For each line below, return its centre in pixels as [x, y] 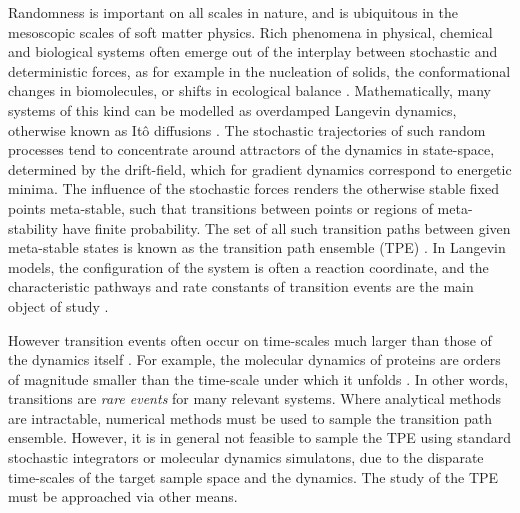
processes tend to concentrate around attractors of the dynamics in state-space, [251, 149]
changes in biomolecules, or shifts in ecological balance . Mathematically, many [249, 90]
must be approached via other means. [123, 496]
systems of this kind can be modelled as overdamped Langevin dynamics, [232, 109]
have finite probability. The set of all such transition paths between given [286, 227]
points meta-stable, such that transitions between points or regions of [220, 207]
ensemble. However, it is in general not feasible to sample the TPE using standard [259, 437]
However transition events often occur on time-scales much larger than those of [250, 339]
